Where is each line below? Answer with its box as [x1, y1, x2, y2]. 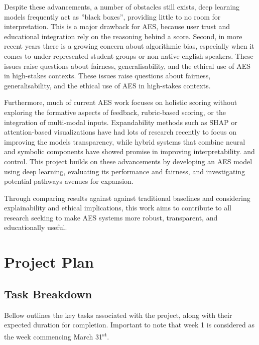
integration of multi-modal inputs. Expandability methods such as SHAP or [4, 117, 237, 127]
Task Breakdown [4, 286, 92, 301]
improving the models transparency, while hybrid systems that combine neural [4, 136, 245, 147]
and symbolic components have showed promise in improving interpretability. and [4, 146, 255, 157]
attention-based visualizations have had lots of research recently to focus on [4, 127, 236, 137]
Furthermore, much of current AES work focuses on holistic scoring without [4, 97, 237, 107]
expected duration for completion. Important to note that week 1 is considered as [4, 319, 254, 330]
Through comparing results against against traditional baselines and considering [4, 192, 250, 203]
